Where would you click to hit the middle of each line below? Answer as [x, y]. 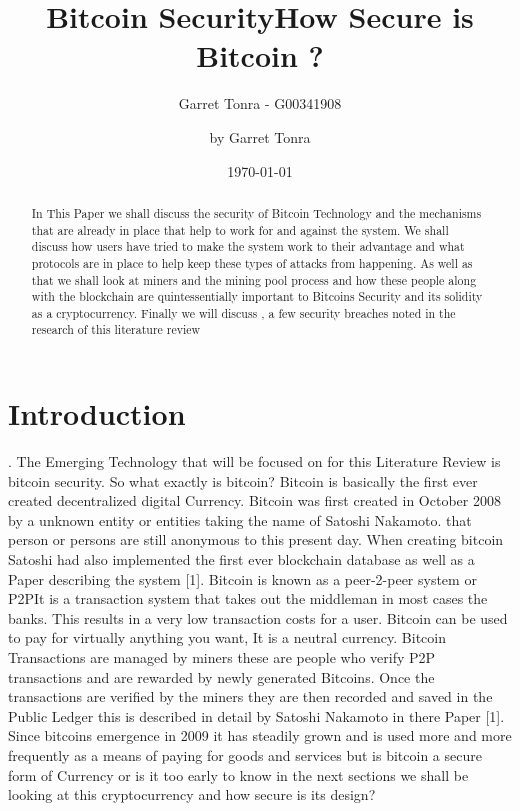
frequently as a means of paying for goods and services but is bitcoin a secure [245, 754]
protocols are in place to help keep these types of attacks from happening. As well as [252, 262]
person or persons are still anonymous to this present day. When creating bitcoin [256, 539]
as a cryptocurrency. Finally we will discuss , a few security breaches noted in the [243, 312]
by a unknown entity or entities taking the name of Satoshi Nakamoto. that [240, 519]
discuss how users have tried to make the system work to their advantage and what [248, 246]
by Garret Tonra [260, 136]
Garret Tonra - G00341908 [260, 103]
